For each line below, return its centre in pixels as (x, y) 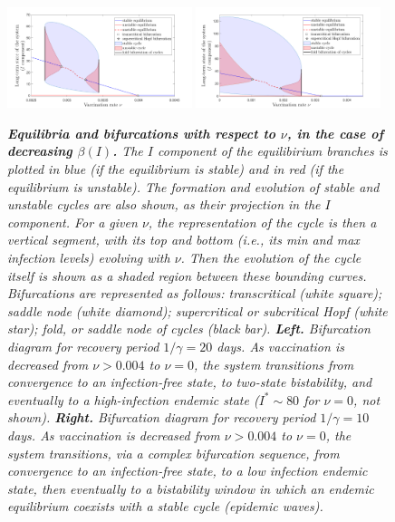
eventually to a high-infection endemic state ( (133, 399)
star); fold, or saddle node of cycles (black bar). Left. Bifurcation (189, 329)
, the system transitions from (274, 364)
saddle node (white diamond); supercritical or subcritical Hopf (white (197, 310)
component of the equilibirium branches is (272, 151)
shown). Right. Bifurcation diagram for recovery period (162, 417)
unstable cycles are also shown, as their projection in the (164, 204)
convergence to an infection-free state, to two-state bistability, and (190, 382)
